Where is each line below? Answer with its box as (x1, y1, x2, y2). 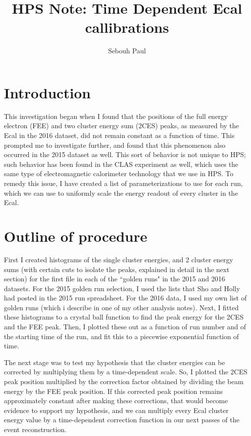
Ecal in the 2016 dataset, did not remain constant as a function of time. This (4, 130, 235, 140)
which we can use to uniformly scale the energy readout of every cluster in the (4, 187, 238, 198)
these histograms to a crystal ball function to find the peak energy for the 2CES (4, 312, 244, 322)
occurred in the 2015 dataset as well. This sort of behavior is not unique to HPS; (4, 149, 246, 160)
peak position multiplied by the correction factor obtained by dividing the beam (4, 376, 244, 387)
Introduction (4, 82, 91, 102)
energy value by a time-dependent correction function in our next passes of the (4, 414, 240, 425)
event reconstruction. (4, 424, 67, 434)
